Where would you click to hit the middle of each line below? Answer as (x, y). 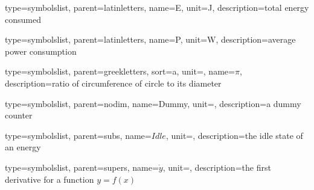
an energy (23, 147)
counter (19, 115)
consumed (23, 19)
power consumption (41, 51)
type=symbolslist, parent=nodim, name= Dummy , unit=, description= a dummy (153, 103)
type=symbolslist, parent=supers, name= (82, 167)
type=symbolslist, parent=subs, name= (78, 135)
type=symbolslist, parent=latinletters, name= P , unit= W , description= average (150, 39)
